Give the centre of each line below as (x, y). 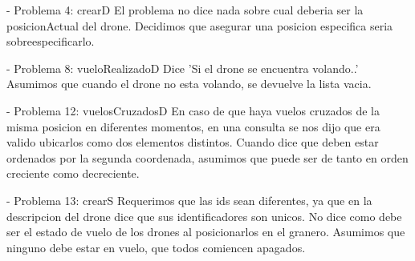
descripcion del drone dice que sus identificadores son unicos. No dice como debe (204, 216)
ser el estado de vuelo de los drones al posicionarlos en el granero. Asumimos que (206, 232)
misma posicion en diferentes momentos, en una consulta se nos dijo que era (193, 126)
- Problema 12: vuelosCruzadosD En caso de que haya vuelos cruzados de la (193, 110)
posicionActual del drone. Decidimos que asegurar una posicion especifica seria (200, 25)
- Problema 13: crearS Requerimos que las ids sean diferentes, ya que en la (189, 200)
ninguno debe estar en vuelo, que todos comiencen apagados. (156, 247)
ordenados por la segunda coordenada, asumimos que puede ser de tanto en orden (207, 157)
